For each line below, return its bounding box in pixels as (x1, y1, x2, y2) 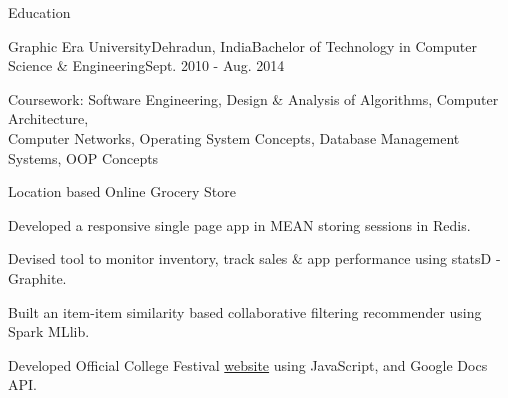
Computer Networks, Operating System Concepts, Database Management (8, 127, 460, 148)
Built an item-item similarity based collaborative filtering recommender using (8, 301, 482, 322)
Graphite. (8, 267, 67, 288)
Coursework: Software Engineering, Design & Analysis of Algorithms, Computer (8, 88, 499, 109)
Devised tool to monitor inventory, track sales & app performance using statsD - (8, 248, 501, 269)
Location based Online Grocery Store (8, 181, 237, 202)
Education (8, 2, 71, 22)
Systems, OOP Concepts (8, 147, 159, 168)
